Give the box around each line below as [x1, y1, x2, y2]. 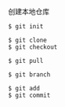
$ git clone [8, 36, 47, 44]
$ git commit [8, 91, 51, 99]
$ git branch [8, 71, 51, 79]
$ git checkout [8, 43, 58, 51]
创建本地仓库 [8, 7, 49, 16]
